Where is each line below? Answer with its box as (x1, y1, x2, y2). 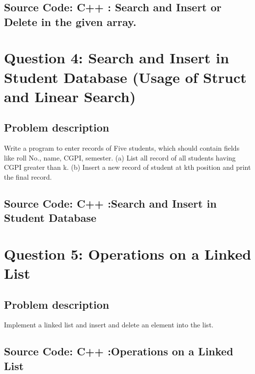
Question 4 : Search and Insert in (4, 48, 229, 68)
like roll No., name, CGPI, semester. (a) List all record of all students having (4, 152, 236, 162)
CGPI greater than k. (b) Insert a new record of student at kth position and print (4, 162, 251, 172)
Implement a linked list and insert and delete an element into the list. (4, 320, 214, 330)
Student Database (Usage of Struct (4, 67, 247, 87)
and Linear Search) (4, 86, 136, 106)
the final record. (4, 171, 52, 182)
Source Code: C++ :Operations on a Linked (4, 344, 233, 359)
